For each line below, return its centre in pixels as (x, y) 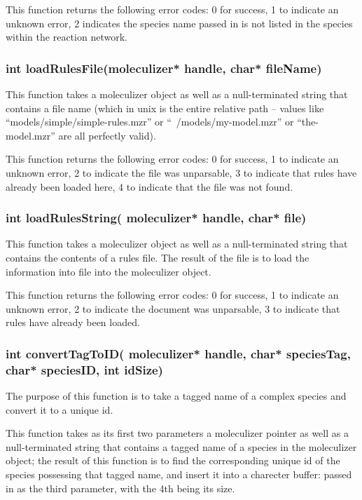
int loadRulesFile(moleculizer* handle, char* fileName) (164, 68)
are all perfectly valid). (107, 135)
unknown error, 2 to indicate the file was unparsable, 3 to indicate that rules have (181, 172)
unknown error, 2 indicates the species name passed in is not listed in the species (179, 23)
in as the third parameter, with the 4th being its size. (120, 488)
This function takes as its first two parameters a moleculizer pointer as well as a (177, 433)
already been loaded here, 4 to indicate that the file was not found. (149, 186)
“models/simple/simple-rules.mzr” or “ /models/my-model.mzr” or (150, 122)
